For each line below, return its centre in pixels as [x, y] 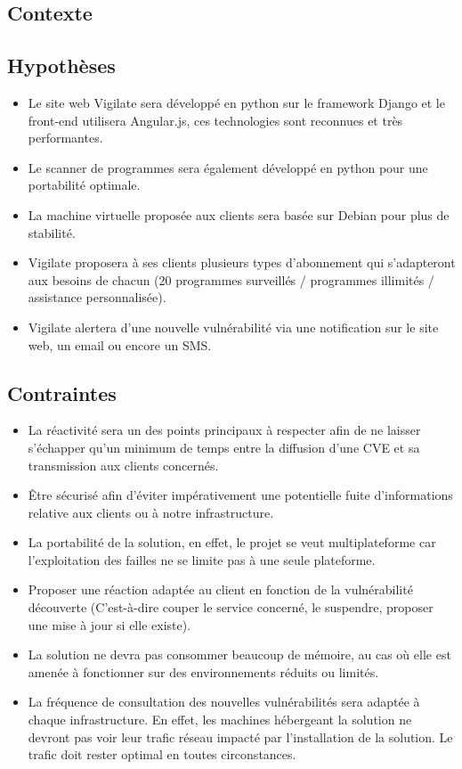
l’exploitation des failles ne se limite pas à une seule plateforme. [202, 559]
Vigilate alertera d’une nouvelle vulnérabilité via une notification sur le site [233, 327]
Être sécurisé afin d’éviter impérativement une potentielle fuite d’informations [240, 495]
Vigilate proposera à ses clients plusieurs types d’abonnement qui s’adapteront [242, 262]
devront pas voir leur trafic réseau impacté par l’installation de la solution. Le [240, 736]
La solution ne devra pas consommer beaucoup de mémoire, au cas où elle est [239, 654]
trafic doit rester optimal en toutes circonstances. [162, 754]
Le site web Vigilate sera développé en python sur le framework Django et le [236, 102]
